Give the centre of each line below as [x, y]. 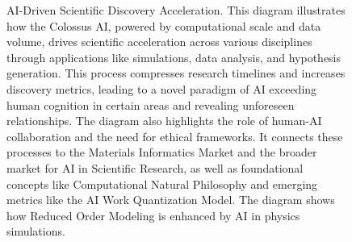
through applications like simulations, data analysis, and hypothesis [174, 57]
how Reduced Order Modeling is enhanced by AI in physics [153, 215]
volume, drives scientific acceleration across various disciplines [159, 42]
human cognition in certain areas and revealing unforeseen [151, 104]
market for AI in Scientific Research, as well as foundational [155, 167]
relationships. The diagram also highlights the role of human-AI [164, 121]
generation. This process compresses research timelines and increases [176, 73]
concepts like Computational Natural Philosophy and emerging [162, 184]
